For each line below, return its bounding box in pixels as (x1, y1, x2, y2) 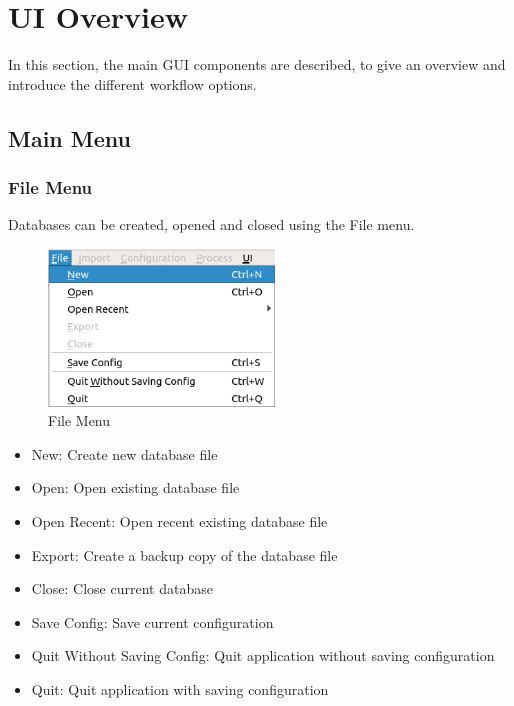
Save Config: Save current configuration (31, 611, 274, 632)
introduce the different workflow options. (8, 73, 257, 94)
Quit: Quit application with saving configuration (31, 678, 329, 699)
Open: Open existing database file (31, 477, 240, 498)
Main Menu (8, 122, 131, 153)
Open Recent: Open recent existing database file (31, 510, 328, 531)
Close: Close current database (31, 578, 213, 599)
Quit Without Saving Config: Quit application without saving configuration (31, 645, 495, 666)
